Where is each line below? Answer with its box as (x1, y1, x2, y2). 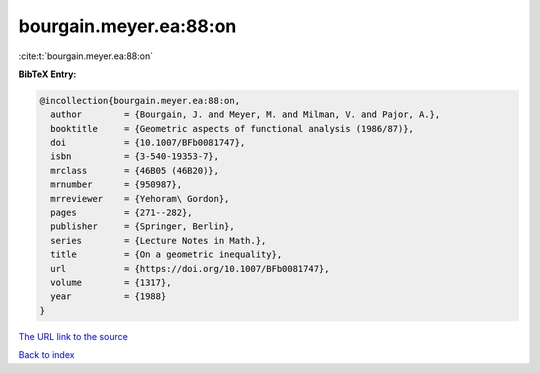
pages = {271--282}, (50, 207, 194, 219)
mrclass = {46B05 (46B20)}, (50, 165, 220, 176)
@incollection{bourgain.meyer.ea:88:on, (39, 95, 240, 106)
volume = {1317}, (50, 277, 172, 288)
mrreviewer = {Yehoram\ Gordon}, (50, 193, 230, 204)
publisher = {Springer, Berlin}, (50, 221, 235, 232)
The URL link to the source (18, 330, 129, 342)
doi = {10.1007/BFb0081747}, (50, 137, 246, 149)
